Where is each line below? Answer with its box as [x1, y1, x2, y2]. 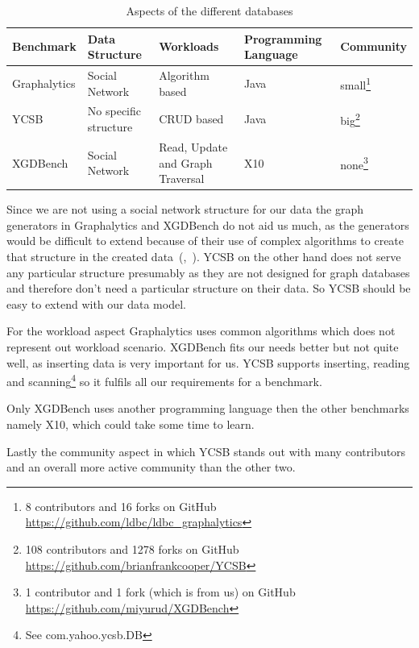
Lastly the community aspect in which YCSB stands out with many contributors [6, 442, 406, 459]
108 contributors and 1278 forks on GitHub [25, 540, 239, 557]
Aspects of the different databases [126, 2, 293, 19]
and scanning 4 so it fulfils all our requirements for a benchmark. [6, 371, 322, 389]
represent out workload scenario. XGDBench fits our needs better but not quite [6, 338, 399, 355]
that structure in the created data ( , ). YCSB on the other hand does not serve [6, 247, 401, 264]
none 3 [340, 153, 368, 172]
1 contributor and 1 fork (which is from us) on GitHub [25, 584, 296, 600]
